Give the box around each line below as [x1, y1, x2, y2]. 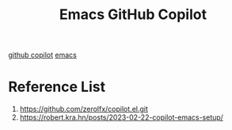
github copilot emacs [8, 50, 77, 60]
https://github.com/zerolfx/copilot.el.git [19, 105, 149, 114]
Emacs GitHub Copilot [59, 6, 207, 24]
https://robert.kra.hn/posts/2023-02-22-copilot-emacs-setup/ [19, 113, 224, 122]
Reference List [8, 78, 105, 96]
